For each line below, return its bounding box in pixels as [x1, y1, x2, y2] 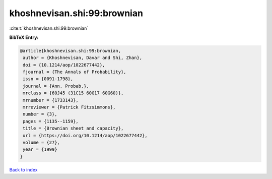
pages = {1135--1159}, [23, 118, 79, 124]
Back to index [9, 166, 38, 172]
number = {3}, [23, 111, 57, 117]
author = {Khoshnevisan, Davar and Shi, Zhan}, [23, 55, 143, 61]
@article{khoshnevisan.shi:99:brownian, [20, 48, 121, 53]
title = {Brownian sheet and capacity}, [23, 126, 124, 131]
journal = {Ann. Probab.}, [23, 83, 89, 89]
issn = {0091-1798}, [23, 76, 74, 82]
